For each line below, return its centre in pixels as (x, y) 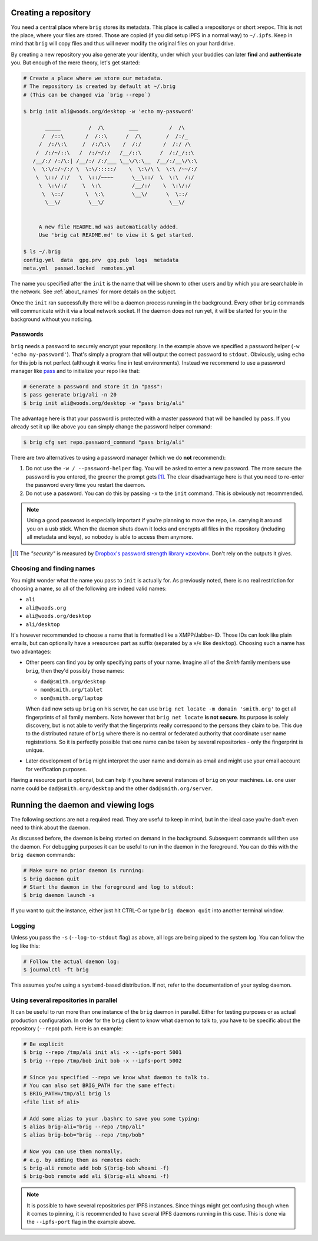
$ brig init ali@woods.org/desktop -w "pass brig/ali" (104, 403)
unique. (35, 750)
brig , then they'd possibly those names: (75, 670)
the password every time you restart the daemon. (85, 485)
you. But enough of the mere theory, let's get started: (75, 63)
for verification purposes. (57, 769)
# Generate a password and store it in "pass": (93, 386)
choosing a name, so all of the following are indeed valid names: (89, 589)
